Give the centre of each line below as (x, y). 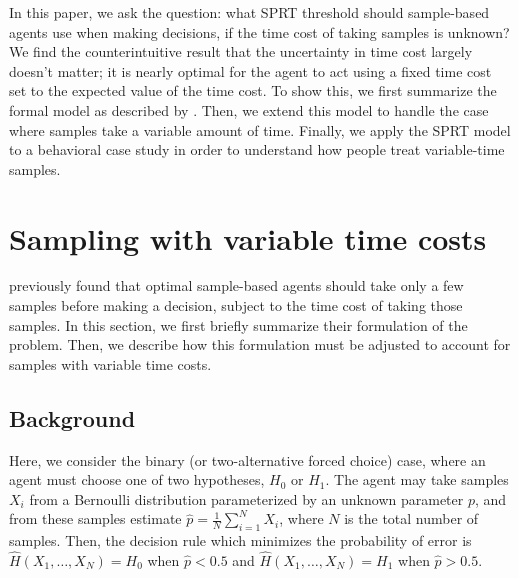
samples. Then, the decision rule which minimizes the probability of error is (240, 540)
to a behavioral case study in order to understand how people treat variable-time (257, 149)
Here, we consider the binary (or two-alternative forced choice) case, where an (247, 459)
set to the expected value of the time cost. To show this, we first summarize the (253, 90)
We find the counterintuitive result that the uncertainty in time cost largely (241, 51)
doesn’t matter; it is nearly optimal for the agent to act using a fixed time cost (250, 70)
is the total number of (411, 518)
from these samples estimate (95, 518)
